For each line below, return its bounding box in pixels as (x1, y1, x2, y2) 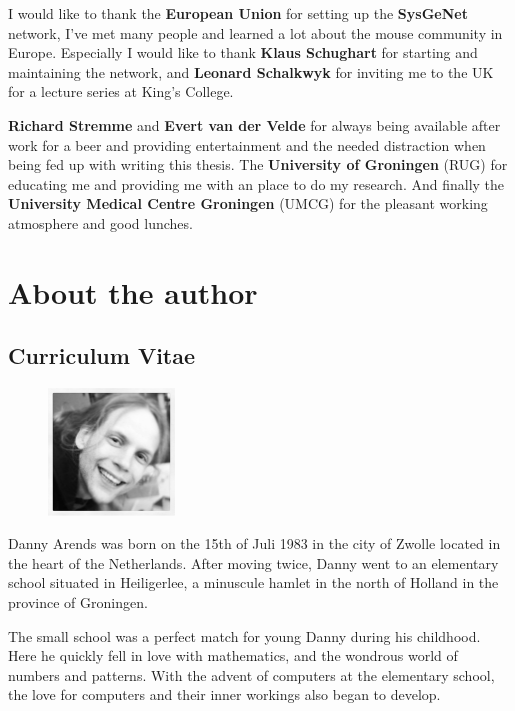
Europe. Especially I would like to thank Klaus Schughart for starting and (8, 42, 478, 63)
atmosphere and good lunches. (8, 212, 193, 233)
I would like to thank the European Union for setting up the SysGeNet (8, 3, 468, 23)
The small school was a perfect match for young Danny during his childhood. (8, 625, 481, 646)
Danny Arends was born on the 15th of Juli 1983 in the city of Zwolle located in (8, 533, 501, 554)
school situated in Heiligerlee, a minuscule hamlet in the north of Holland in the (8, 572, 499, 593)
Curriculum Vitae (8, 340, 196, 371)
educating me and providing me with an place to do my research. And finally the (8, 173, 505, 194)
